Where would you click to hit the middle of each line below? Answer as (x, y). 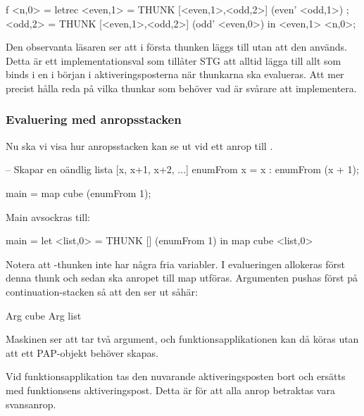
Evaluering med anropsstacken (94, 119)
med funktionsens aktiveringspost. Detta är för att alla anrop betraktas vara (170, 390)
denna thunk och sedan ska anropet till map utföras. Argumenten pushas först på (182, 278)
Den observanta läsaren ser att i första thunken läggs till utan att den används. (176, 47)
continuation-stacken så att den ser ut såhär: (102, 291)
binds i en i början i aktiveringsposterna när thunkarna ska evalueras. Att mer (175, 74)
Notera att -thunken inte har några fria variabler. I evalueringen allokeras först (175, 264)
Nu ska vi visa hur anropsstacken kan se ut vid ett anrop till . (139, 145)
